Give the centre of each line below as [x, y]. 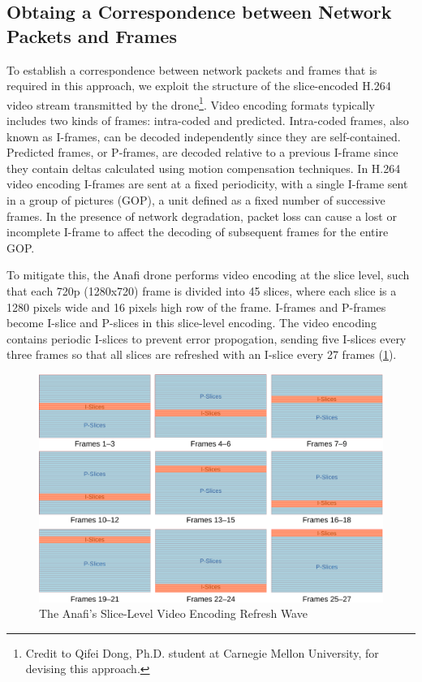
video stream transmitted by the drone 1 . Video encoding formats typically [191, 103]
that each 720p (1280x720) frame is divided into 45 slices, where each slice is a [202, 290]
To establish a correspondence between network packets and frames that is [192, 69]
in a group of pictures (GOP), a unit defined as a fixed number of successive [196, 200]
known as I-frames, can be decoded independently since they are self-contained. [204, 136]
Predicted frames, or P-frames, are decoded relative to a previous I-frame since [202, 152]
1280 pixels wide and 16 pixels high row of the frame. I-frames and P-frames [196, 306]
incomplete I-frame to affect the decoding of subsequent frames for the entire [198, 232]
